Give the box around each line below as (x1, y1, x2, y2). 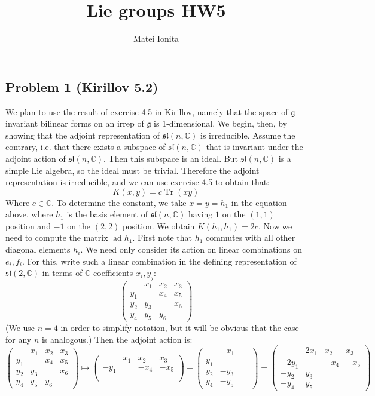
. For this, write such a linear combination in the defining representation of (22, 254, 297, 267)
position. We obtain (123, 219, 195, 232)
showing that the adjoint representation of (5, 128, 160, 141)
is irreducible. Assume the (200, 128, 295, 141)
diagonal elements (5, 243, 71, 256)
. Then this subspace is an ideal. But (103, 152, 238, 164)
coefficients (93, 266, 133, 279)
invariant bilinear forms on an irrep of (5, 117, 144, 130)
